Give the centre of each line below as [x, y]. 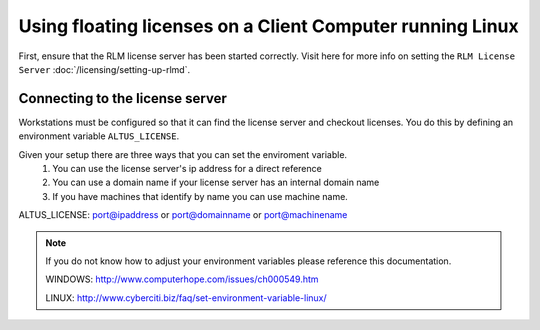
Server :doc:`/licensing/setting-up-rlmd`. [104, 69]
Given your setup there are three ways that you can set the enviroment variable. [183, 154]
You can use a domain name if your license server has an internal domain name [216, 182]
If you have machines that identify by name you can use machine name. [200, 196]
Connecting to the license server [122, 98]
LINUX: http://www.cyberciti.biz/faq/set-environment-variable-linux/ [186, 297]
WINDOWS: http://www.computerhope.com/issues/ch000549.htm [182, 279]
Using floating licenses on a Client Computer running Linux [268, 26]
